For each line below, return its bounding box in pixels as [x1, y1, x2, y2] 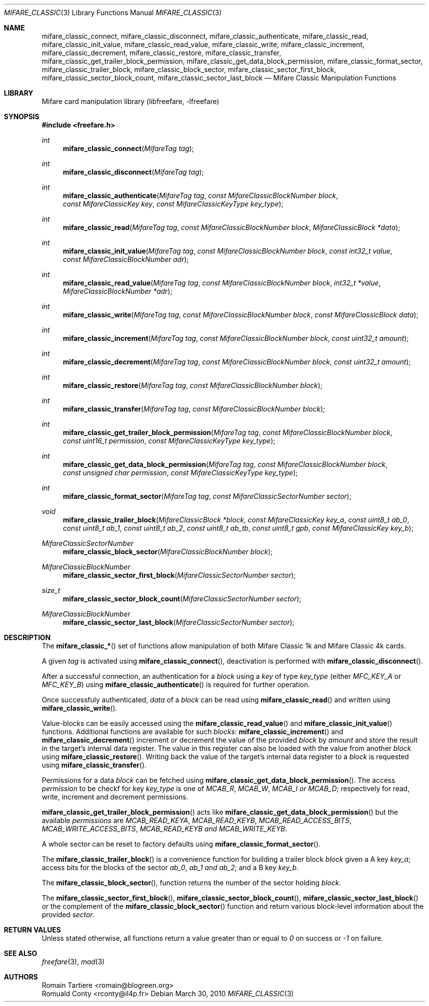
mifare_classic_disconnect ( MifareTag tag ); [63, 168, 204, 176]
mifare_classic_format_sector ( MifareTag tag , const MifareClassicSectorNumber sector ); [63, 492, 352, 500]
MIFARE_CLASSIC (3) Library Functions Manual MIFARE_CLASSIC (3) [4, 8, 222, 17]
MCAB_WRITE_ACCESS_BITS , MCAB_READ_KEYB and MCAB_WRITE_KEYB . [42, 825, 287, 833]
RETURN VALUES [4, 926, 61, 934]
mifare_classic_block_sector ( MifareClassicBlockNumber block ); [63, 547, 273, 556]
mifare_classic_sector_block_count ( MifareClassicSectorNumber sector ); [63, 594, 302, 603]
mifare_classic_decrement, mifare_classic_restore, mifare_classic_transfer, [42, 49, 281, 57]
